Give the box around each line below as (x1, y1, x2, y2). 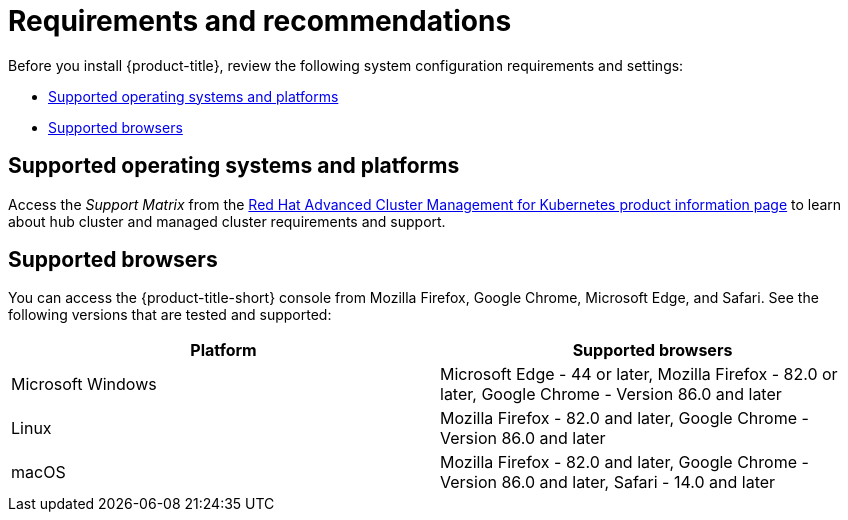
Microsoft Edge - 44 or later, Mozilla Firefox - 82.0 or (440, 364, 838, 385)
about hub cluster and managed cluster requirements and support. (8, 212, 446, 230)
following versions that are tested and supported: (8, 306, 332, 324)
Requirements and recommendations (8, 4, 512, 38)
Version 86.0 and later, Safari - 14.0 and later (440, 472, 776, 493)
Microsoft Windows (11, 374, 157, 395)
